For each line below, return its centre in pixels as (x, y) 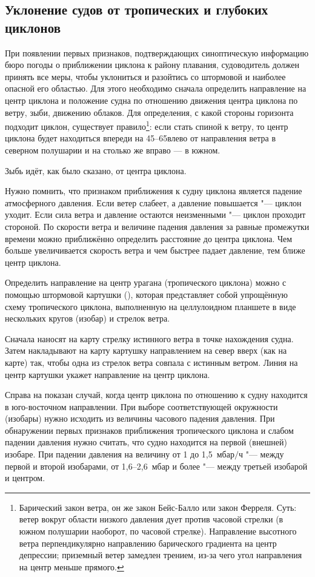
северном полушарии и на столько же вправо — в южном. (113, 150)
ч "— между (261, 454)
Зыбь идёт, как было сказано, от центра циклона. (96, 170)
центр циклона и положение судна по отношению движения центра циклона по (151, 100)
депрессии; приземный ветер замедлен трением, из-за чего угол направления (161, 555)
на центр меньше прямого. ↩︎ (71, 566)
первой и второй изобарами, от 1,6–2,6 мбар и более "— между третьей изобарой (156, 466)
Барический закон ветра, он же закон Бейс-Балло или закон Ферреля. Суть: (158, 507)
